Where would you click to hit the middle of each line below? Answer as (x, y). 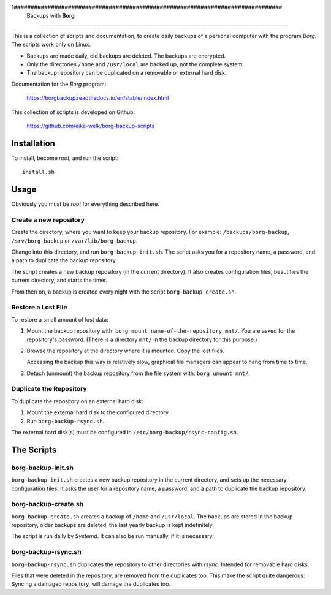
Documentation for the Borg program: (59, 84)
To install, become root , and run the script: (65, 158)
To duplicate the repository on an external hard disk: (77, 401)
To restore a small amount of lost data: (60, 319)
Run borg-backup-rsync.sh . (66, 421)
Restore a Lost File (39, 308)
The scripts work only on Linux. (51, 44)
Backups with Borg (51, 16)
